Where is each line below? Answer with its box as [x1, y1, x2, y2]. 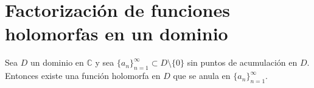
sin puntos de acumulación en [187, 56, 298, 69]
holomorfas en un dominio [5, 21, 228, 46]
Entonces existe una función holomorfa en [5, 69, 161, 82]
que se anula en [173, 69, 231, 82]
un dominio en [30, 56, 84, 69]
